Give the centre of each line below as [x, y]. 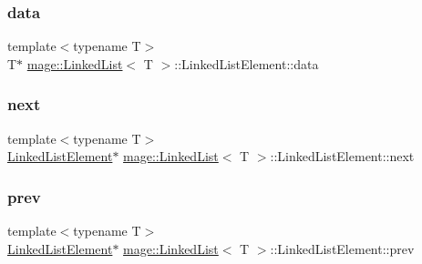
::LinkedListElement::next [342, 156]
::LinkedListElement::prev [342, 248]
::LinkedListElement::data [247, 63]
